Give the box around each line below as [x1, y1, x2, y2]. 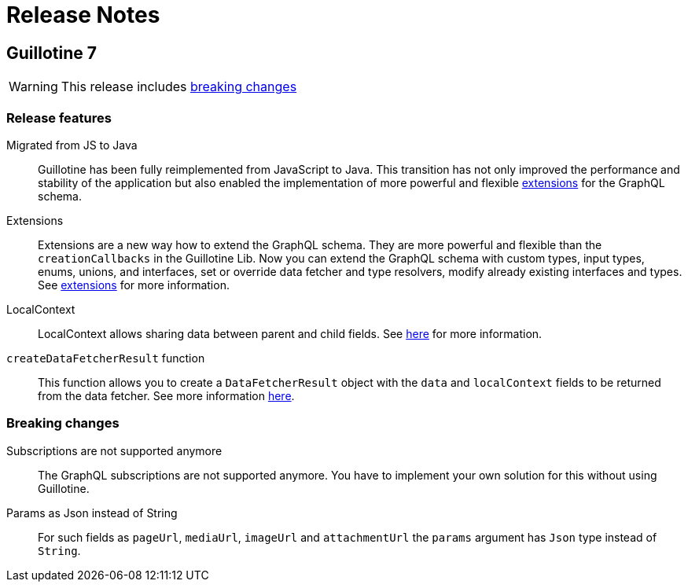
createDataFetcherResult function [6, 351, 205, 365]
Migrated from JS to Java [6, 138, 138, 152]
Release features [6, 109, 112, 126]
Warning [9, 79, 58, 95]
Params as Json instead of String [6, 505, 178, 520]
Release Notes [6, 2, 160, 28]
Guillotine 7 [6, 42, 97, 63]
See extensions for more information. [38, 277, 230, 292]
